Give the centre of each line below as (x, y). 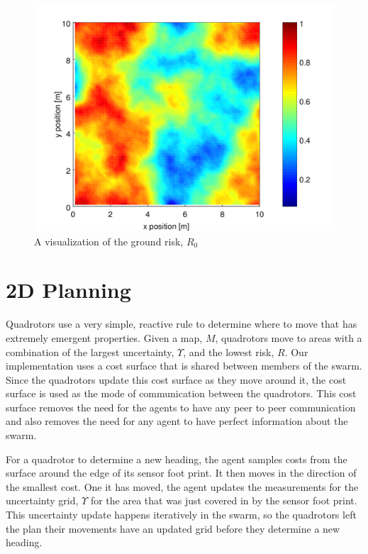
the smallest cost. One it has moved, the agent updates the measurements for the (182, 486)
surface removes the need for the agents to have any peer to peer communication (181, 407)
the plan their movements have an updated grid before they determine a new (173, 528)
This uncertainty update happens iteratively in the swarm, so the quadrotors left (181, 515)
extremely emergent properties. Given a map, (104, 337)
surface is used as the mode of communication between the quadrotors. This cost (181, 393)
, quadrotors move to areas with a (289, 337)
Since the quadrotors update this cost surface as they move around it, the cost (176, 379)
